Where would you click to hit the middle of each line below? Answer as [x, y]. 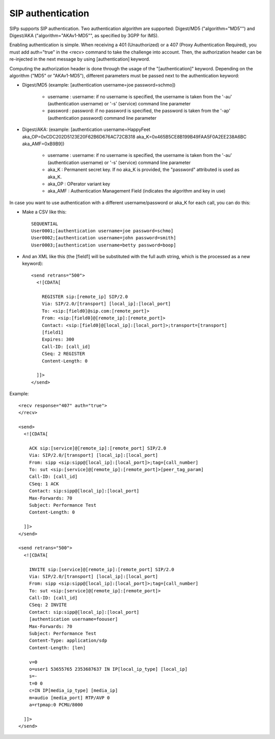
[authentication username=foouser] [73, 619]
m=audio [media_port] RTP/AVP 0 [69, 697]
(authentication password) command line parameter [102, 118]
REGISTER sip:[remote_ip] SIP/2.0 [85, 297]
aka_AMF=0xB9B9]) [43, 144]
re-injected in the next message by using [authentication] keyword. [80, 59]
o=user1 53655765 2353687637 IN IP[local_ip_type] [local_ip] [108, 669]
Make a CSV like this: [44, 212]
